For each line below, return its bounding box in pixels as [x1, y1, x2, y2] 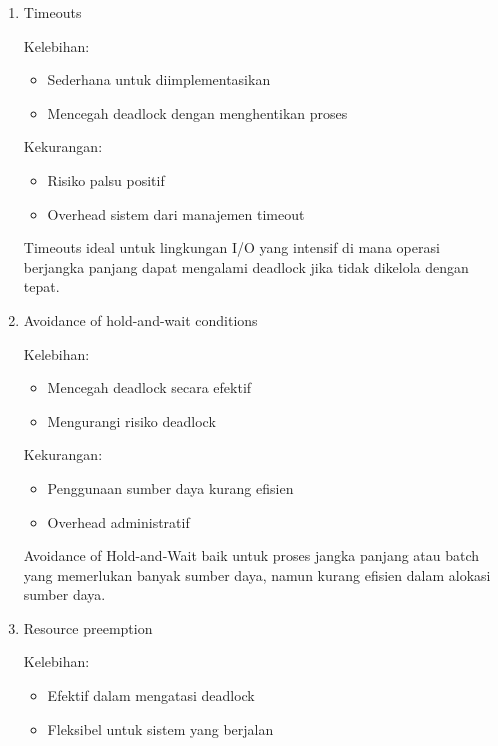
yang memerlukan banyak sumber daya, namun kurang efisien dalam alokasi [23, 564, 491, 585]
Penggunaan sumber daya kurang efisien [47, 477, 294, 498]
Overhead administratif [47, 511, 190, 532]
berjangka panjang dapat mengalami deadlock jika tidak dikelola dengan [23, 256, 469, 277]
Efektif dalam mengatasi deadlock [47, 685, 255, 706]
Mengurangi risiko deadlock [47, 410, 216, 431]
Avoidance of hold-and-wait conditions [23, 309, 258, 330]
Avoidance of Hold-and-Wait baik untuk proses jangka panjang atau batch [23, 545, 480, 566]
